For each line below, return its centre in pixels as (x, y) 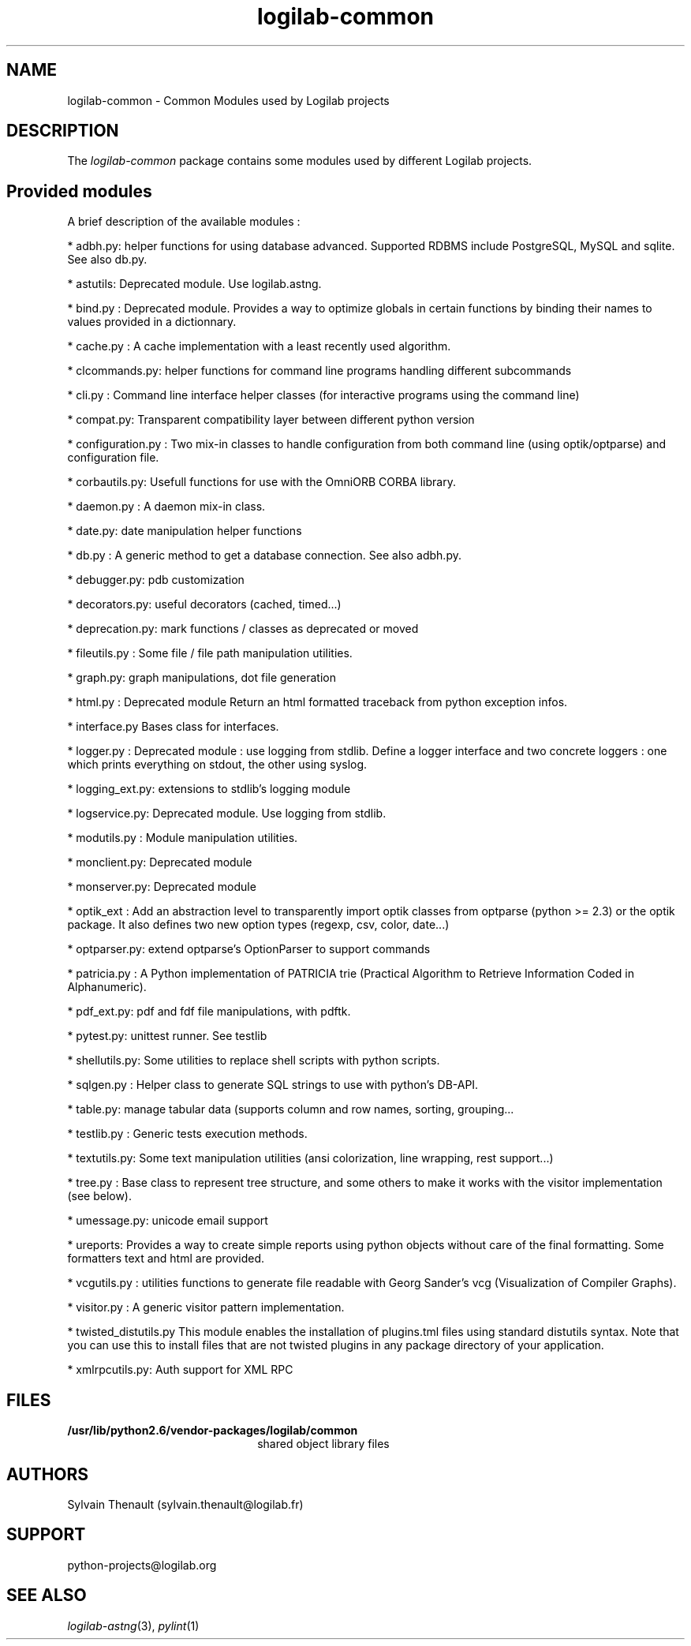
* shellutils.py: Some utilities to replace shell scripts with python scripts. (254, 1061)
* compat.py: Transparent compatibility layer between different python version (271, 420)
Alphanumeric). (107, 987)
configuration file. (113, 458)
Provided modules (79, 191)
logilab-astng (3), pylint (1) (133, 1625)
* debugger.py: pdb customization (156, 580)
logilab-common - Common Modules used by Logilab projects (228, 100)
